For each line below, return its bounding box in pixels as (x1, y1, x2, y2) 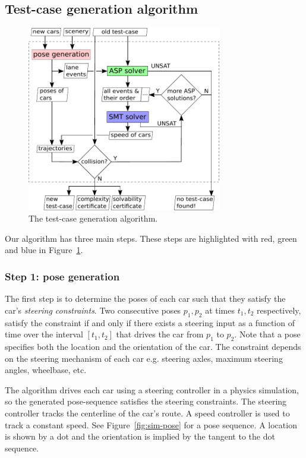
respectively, (257, 304, 301, 316)
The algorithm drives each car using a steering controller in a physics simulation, (5, 383, 299, 396)
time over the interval (5, 328, 83, 340)
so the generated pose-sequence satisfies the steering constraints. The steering (5, 395, 287, 408)
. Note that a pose (234, 328, 301, 340)
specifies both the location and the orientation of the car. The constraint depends (5, 340, 301, 352)
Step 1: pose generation (5, 269, 120, 283)
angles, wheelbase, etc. (5, 364, 87, 376)
